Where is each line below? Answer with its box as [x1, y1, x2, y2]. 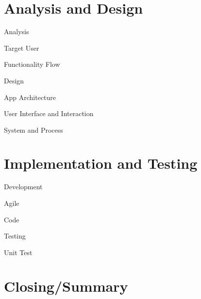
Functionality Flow [4, 59, 60, 69]
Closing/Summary [4, 276, 128, 296]
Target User [4, 42, 39, 53]
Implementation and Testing [4, 153, 198, 173]
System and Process [4, 124, 63, 135]
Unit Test [4, 247, 33, 257]
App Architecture [4, 92, 56, 102]
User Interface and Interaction [4, 108, 94, 119]
